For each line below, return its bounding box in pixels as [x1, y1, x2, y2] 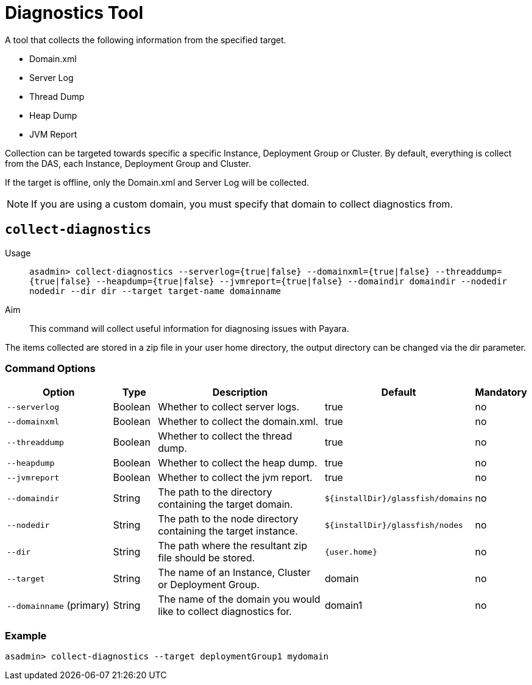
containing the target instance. [158, 525, 298, 538]
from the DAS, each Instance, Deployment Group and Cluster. [5, 158, 251, 169]
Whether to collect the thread [158, 430, 293, 443]
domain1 [324, 599, 363, 612]
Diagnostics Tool [5, 2, 144, 23]
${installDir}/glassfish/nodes [324, 520, 463, 530]
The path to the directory [158, 486, 272, 499]
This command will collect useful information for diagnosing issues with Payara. [29, 323, 349, 334]
